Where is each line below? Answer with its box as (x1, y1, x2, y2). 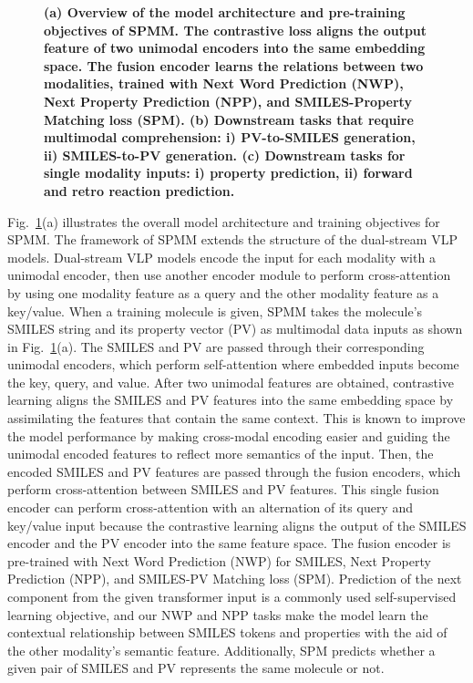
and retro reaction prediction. (44, 181, 235, 200)
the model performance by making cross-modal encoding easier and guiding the (7, 426, 450, 445)
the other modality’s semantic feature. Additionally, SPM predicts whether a (7, 640, 436, 659)
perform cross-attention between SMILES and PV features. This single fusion (7, 480, 439, 499)
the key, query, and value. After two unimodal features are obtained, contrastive (7, 372, 454, 391)
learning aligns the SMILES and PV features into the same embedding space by (7, 390, 454, 409)
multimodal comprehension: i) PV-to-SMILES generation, (44, 128, 416, 147)
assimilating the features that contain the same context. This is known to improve (7, 409, 466, 428)
